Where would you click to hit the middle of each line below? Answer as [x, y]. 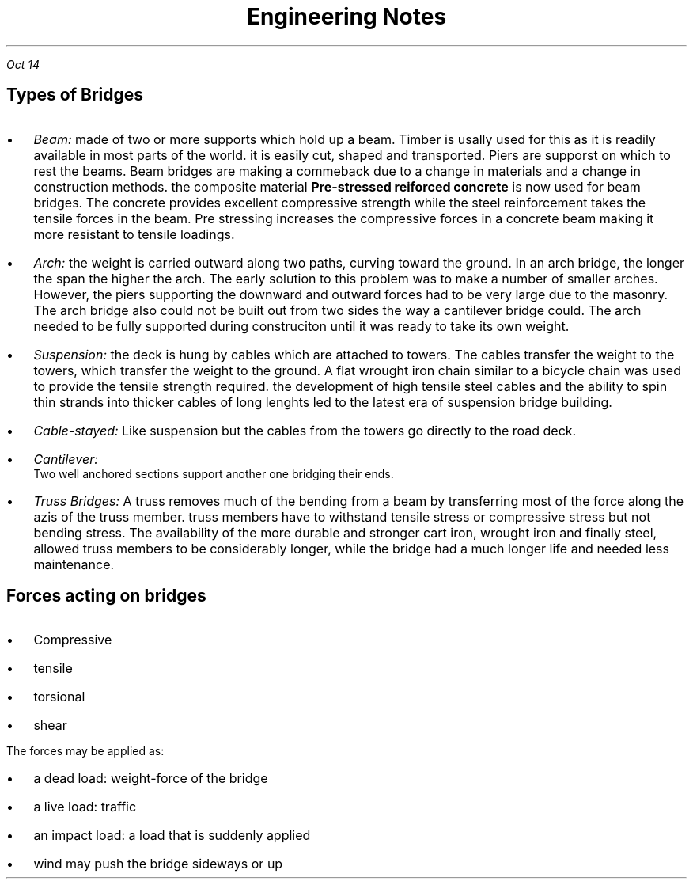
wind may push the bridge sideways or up [158, 864]
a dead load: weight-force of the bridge [151, 779]
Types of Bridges [75, 95]
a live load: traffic [85, 807]
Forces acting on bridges [106, 596]
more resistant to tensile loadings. [134, 234]
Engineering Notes [346, 17]
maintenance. [74, 564]
